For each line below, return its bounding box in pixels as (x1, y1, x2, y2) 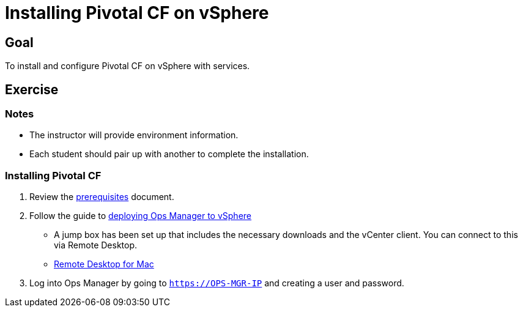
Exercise (5, 81, 59, 97)
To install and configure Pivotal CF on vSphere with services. (5, 61, 250, 72)
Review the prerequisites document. (29, 191, 174, 202)
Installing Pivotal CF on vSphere (5, 2, 269, 23)
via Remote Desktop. (54, 240, 138, 251)
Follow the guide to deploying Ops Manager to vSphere (29, 210, 252, 221)
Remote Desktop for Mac (54, 259, 154, 270)
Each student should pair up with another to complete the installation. (29, 149, 309, 160)
